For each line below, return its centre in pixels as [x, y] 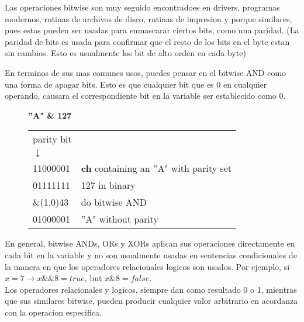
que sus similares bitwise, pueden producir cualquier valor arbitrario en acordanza [151, 301]
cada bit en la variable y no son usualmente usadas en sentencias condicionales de [151, 255]
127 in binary [108, 185]
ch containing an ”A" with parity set [156, 168]
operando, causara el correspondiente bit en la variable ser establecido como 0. [145, 96]
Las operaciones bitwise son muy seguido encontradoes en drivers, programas [142, 7]
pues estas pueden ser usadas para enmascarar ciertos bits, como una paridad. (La [152, 30]
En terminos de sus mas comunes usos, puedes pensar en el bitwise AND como [146, 72]
